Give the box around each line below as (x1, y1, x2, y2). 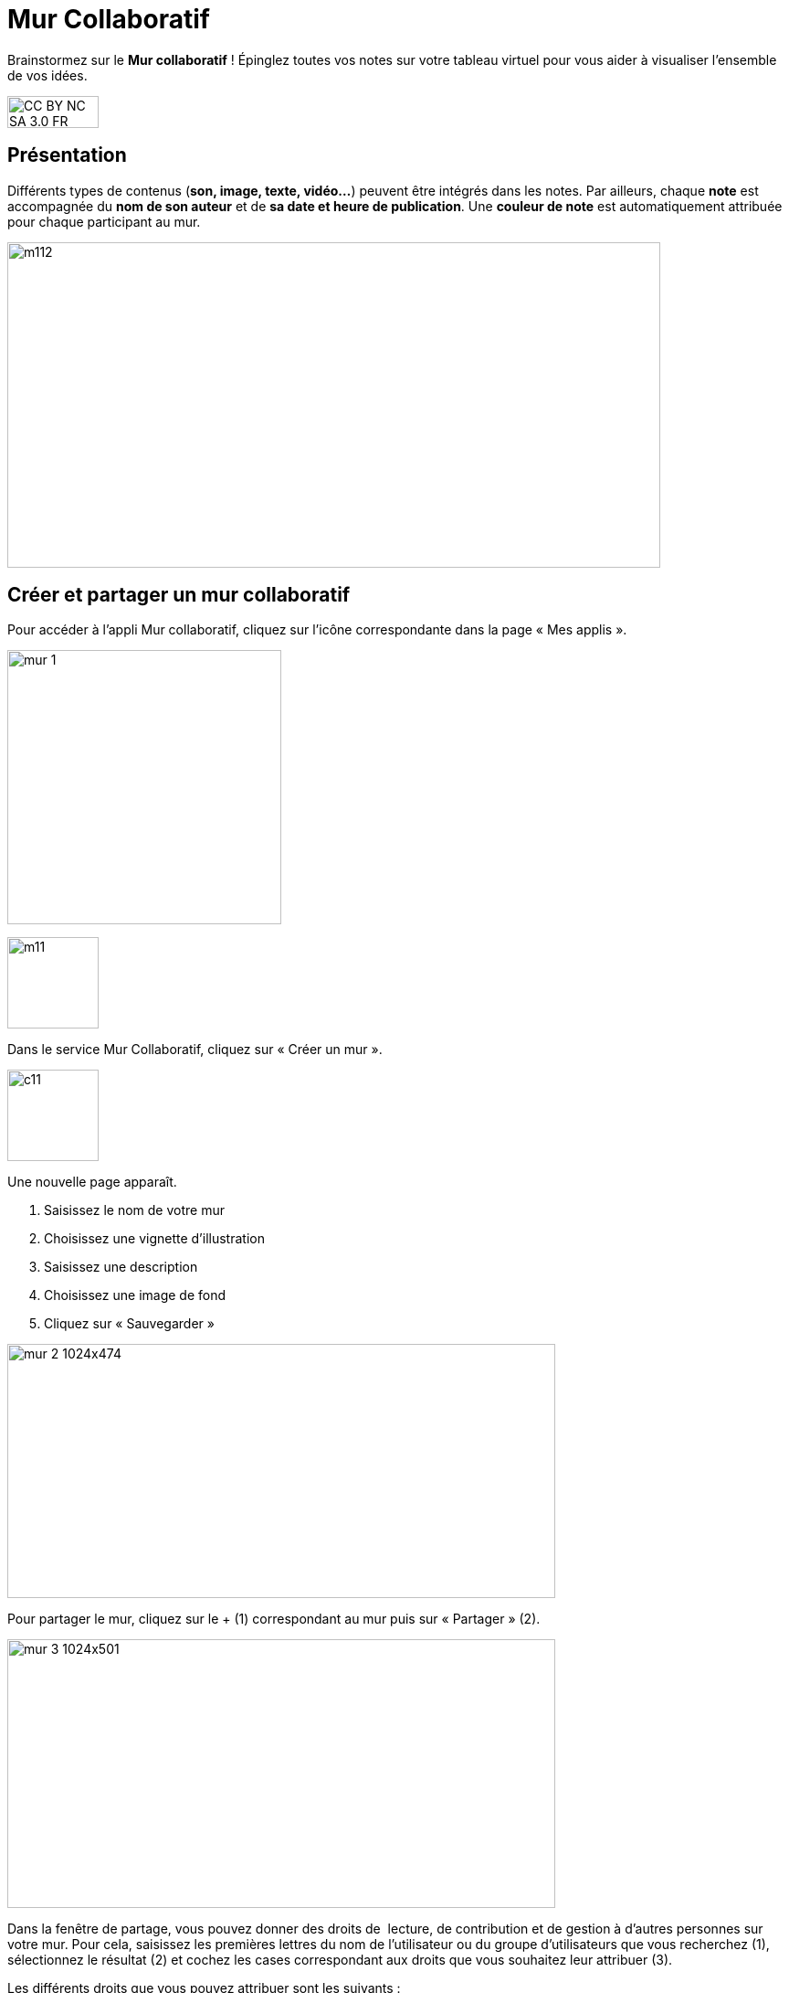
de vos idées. (7, 67, 88, 83)
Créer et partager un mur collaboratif (7, 583, 351, 607)
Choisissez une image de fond (44, 1287, 226, 1304)
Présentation (7, 144, 127, 167)
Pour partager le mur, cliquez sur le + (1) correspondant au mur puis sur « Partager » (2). (7, 1611, 541, 1627)
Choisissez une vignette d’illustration (44, 1231, 265, 1247)
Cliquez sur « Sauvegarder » (44, 1316, 215, 1332)
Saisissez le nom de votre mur (44, 1202, 225, 1219)
